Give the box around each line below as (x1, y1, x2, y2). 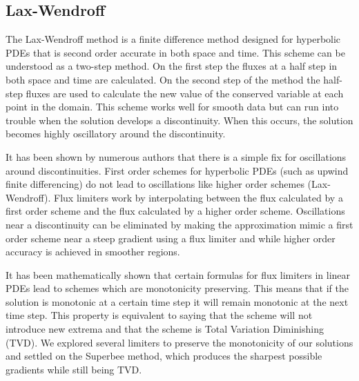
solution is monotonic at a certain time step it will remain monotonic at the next (6, 294, 349, 309)
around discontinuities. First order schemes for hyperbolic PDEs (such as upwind (6, 163, 349, 177)
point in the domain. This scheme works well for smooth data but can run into (6, 99, 339, 114)
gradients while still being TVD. (6, 362, 142, 376)
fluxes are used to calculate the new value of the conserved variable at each (26, 86, 344, 100)
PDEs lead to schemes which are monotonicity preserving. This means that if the (6, 281, 349, 295)
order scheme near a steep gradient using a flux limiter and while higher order (6, 231, 336, 245)
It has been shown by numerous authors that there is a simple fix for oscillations (6, 149, 347, 164)
